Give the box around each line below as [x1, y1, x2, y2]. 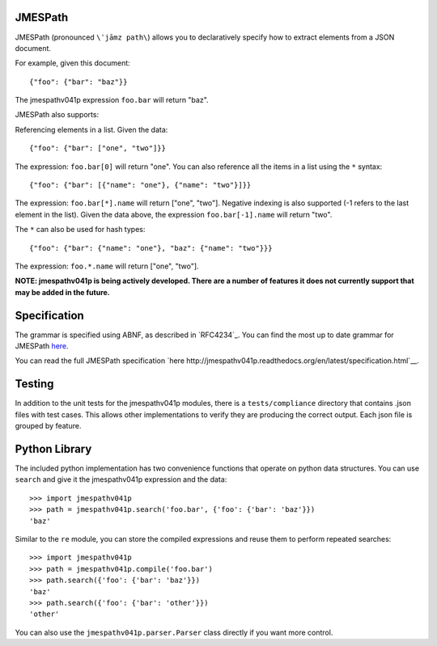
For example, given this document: [15, 58, 131, 68]
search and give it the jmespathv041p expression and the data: [15, 475, 227, 484]
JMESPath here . [15, 341, 69, 351]
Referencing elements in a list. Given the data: [15, 125, 168, 134]
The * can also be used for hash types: [15, 225, 146, 234]
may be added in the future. [15, 287, 111, 297]
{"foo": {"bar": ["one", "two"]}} [29, 144, 166, 153]
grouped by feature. [15, 421, 82, 431]
